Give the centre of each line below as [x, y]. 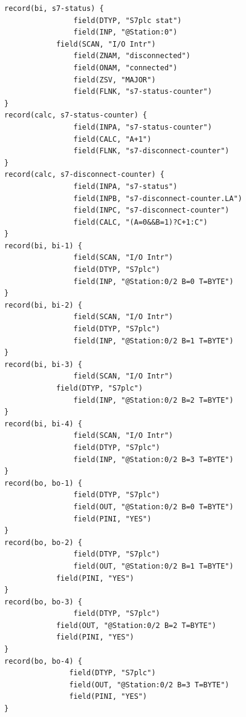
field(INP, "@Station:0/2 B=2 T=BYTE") [154, 400]
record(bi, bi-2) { [43, 305]
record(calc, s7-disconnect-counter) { [84, 175]
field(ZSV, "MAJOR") [115, 80]
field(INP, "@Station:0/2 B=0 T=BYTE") [154, 281]
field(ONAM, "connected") [125, 68]
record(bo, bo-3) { [43, 602]
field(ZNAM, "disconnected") [132, 56]
